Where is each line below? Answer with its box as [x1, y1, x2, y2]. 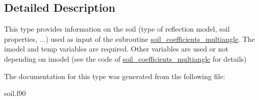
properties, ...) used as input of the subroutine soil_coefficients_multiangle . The [4, 33, 255, 44]
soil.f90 [4, 88, 26, 98]
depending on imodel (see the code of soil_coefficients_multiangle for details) [4, 53, 247, 64]
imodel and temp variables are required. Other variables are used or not [4, 43, 228, 54]
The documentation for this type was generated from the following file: [4, 70, 225, 81]
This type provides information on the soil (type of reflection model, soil [4, 23, 230, 34]
